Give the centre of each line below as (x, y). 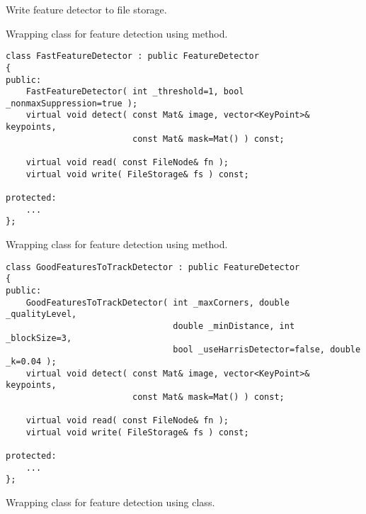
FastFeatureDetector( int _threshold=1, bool (135, 92)
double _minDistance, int (234, 326)
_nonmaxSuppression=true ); (72, 103)
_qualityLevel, (41, 314)
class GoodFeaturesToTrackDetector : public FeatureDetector (153, 267)
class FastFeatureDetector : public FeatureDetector (132, 56)
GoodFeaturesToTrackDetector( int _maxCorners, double (158, 302)
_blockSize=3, (39, 338)
